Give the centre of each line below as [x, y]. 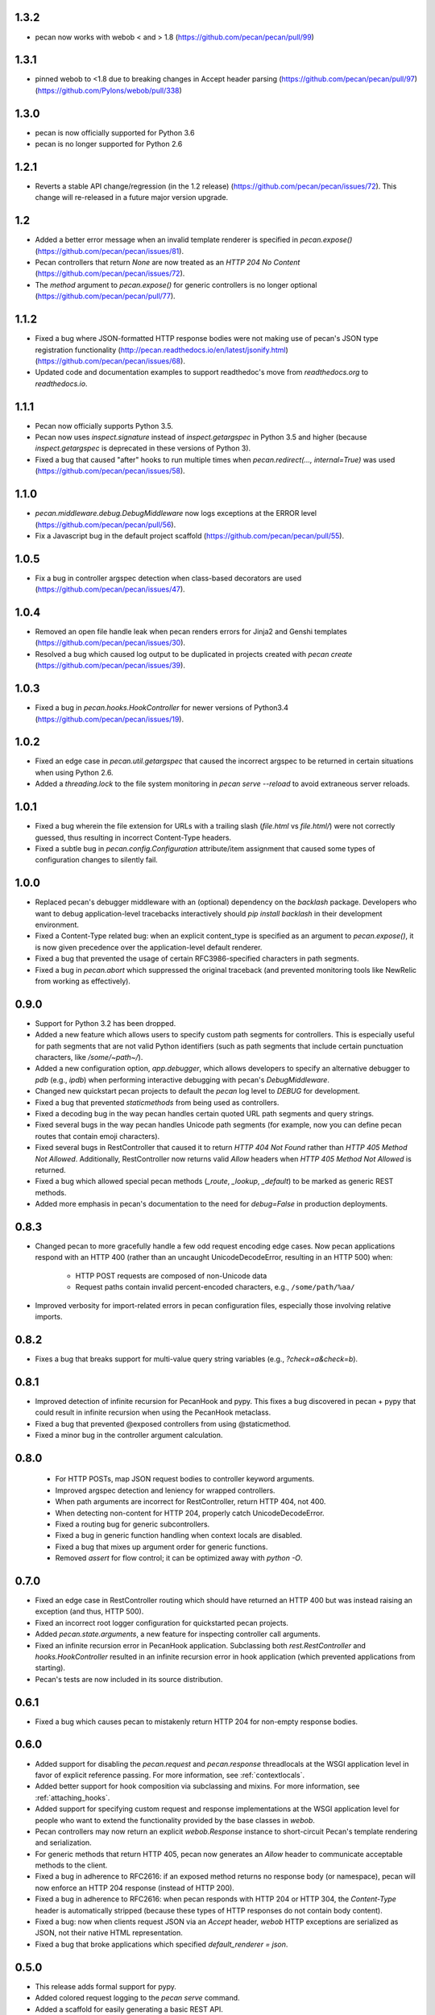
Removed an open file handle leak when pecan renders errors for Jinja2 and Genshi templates [191, 632]
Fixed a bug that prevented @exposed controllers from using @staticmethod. [163, 1423]
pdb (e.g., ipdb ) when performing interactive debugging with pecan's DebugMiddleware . [182, 1079]
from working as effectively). [83, 981]
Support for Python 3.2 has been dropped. [106, 1023]
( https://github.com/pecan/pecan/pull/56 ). [106, 525]
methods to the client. [71, 1865]
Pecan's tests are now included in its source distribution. [129, 1679]
